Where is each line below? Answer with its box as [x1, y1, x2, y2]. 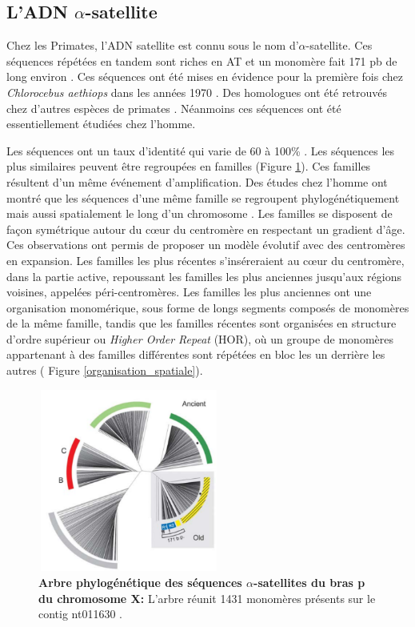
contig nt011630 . [38, 605, 123, 622]
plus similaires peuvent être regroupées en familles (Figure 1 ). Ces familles [6, 158, 371, 175]
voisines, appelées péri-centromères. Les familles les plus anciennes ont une [6, 283, 372, 300]
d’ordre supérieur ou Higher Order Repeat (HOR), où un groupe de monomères [6, 330, 393, 347]
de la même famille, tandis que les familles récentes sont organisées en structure [6, 315, 397, 332]
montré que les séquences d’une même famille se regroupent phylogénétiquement [6, 189, 400, 206]
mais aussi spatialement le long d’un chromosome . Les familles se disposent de [6, 205, 393, 222]
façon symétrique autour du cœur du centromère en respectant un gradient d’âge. [6, 220, 405, 237]
